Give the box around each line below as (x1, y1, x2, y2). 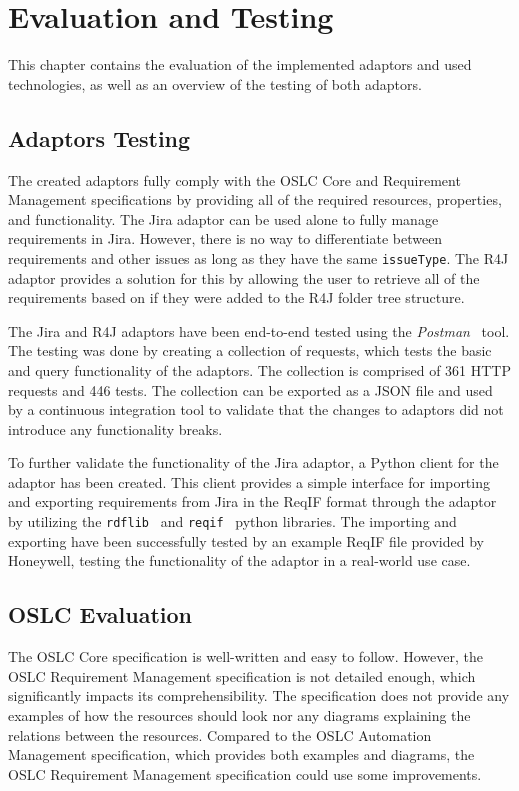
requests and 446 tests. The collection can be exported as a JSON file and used (8, 379, 493, 400)
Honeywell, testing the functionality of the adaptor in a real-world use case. (8, 550, 471, 571)
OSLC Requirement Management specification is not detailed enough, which (8, 665, 476, 686)
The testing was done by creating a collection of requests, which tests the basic (8, 340, 492, 361)
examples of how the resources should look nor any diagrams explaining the (8, 704, 471, 725)
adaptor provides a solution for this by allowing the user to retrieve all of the (8, 267, 480, 288)
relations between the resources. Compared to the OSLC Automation (8, 724, 432, 745)
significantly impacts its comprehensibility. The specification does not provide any (8, 685, 510, 706)
